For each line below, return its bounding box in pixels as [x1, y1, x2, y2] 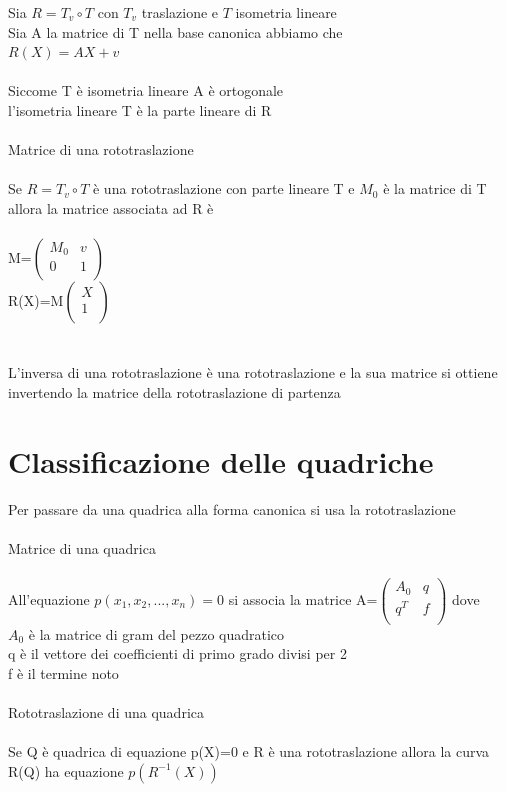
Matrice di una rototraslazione [8, 139, 194, 160]
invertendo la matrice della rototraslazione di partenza [8, 381, 341, 402]
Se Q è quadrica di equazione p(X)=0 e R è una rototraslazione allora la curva [8, 741, 490, 762]
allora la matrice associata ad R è [8, 197, 214, 218]
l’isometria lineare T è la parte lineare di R [8, 99, 272, 120]
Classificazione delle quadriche [8, 440, 434, 481]
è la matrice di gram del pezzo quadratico [28, 623, 285, 644]
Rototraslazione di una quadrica [8, 702, 204, 723]
